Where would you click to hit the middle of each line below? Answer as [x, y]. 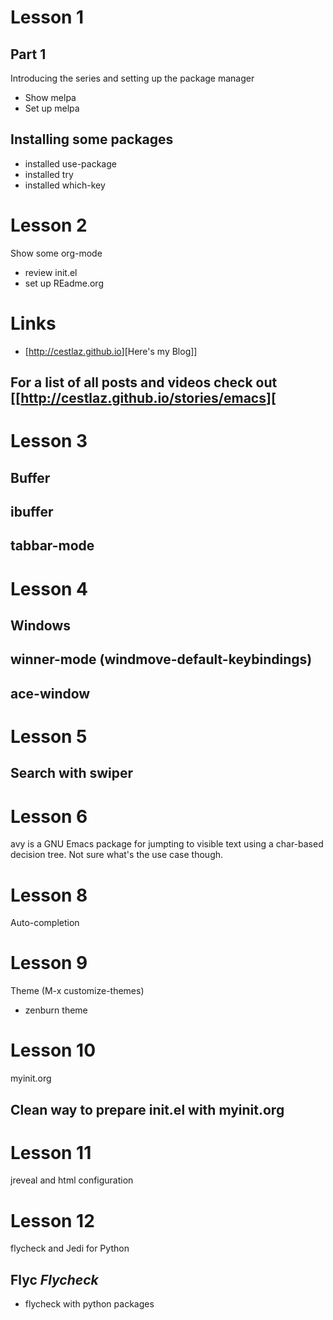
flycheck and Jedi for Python [70, 1248]
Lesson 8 [49, 895]
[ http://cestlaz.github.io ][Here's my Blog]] [111, 351]
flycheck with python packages [89, 1304]
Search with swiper [72, 773]
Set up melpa [52, 108]
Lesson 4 [49, 588]
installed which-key [65, 185]
